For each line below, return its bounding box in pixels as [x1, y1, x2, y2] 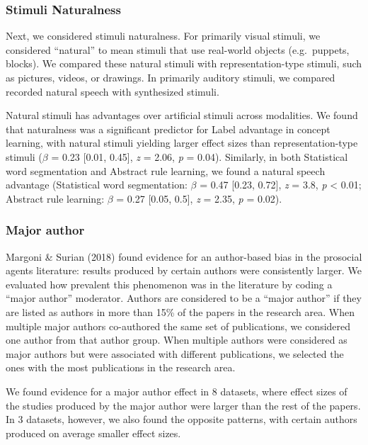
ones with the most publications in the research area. [6, 360, 236, 375]
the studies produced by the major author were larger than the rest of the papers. [6, 398, 361, 412]
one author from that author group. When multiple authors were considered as [6, 332, 347, 347]
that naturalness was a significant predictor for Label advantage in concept [6, 121, 330, 136]
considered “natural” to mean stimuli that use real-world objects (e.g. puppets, [6, 42, 350, 57]
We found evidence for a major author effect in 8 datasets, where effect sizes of [6, 383, 347, 398]
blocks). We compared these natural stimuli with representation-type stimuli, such [6, 56, 362, 71]
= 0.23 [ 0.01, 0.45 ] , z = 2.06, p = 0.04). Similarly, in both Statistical [51, 149, 348, 164]
